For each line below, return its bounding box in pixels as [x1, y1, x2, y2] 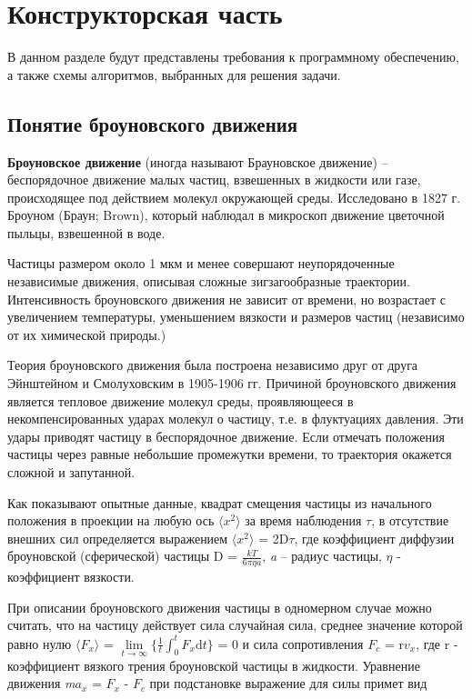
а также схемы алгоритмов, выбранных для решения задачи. [7, 65, 341, 84]
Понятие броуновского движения [7, 109, 298, 137]
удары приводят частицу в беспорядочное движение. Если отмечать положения [7, 426, 445, 445]
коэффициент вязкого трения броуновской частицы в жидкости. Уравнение [7, 655, 420, 674]
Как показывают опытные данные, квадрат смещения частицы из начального [7, 493, 432, 512]
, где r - [416, 634, 458, 653]
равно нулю [7, 634, 72, 653]
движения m [7, 674, 75, 693]
